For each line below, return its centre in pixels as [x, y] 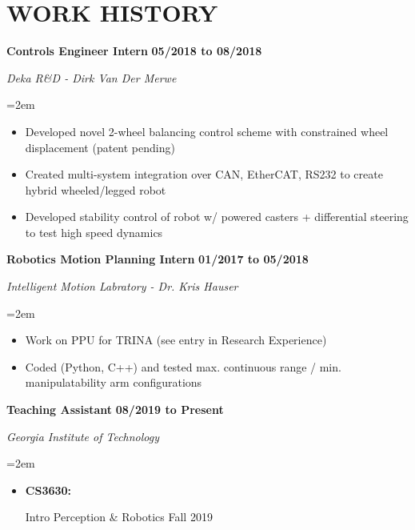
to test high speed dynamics [94, 232]
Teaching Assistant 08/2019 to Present [115, 410]
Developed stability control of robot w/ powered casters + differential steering [217, 217]
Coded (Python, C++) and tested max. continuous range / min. [183, 366]
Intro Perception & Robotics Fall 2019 [119, 517]
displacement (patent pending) [100, 147]
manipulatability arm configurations [114, 382]
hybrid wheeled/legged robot [96, 189]
